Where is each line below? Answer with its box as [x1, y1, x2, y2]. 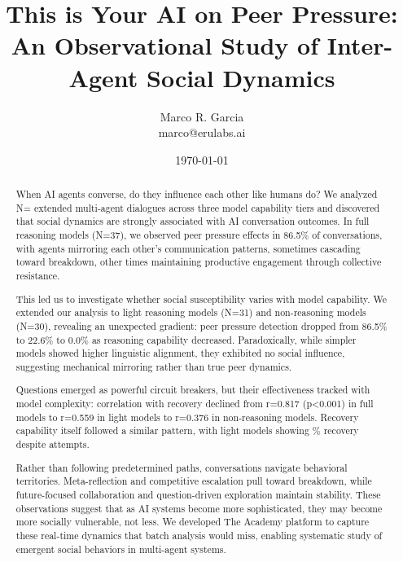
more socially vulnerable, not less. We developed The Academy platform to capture [15, 515, 370, 529]
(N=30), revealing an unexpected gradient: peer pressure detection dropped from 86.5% [15, 318, 388, 332]
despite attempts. [15, 437, 90, 451]
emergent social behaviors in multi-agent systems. [15, 542, 226, 555]
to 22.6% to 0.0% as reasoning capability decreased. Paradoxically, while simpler [15, 332, 357, 346]
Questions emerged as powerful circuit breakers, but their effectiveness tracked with [15, 383, 370, 397]
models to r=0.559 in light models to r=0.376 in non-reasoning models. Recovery [15, 410, 359, 424]
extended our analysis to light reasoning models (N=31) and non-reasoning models [15, 305, 366, 319]
